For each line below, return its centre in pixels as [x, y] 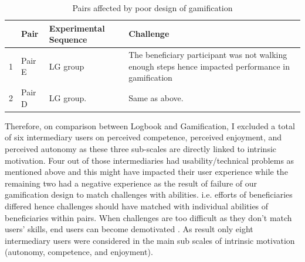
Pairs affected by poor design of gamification [152, 8]
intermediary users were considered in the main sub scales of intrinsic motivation [150, 240]
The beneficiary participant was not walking [208, 55]
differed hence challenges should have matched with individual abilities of [137, 206]
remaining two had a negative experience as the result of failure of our [131, 183]
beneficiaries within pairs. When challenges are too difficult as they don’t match [148, 217]
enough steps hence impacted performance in [209, 66]
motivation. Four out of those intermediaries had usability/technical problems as [150, 160]
